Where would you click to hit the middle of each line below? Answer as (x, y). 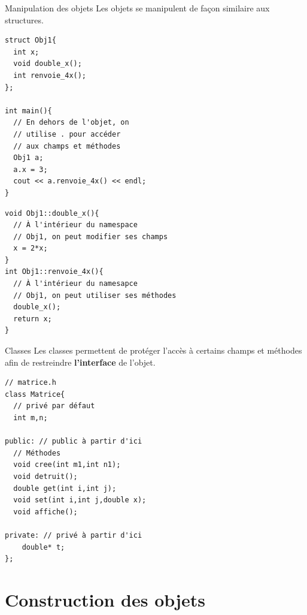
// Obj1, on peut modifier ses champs (91, 236)
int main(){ (28, 111)
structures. (24, 19)
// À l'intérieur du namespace (75, 225)
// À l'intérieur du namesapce (75, 284)
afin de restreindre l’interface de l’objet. (80, 362)
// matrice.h (31, 383)
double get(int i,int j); (65, 488)
